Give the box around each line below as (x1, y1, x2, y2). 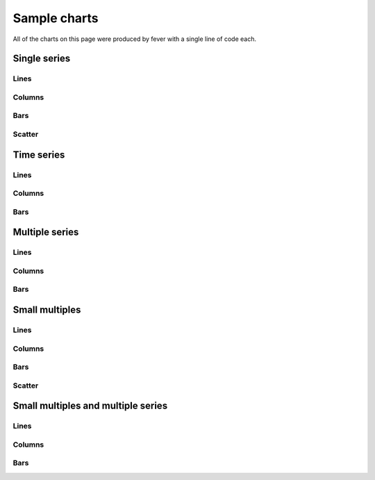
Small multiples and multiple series (12, 400, 168, 412)
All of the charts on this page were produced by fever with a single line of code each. (12, 35, 257, 43)
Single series (12, 53, 71, 65)
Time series (12, 149, 65, 160)
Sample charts (12, 10, 99, 26)
